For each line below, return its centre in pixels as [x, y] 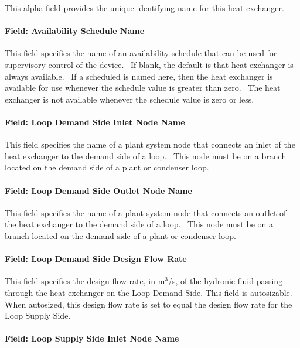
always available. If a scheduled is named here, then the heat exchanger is [139, 76]
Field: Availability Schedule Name [75, 31]
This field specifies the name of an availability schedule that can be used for [141, 53]
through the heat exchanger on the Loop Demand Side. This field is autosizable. [149, 292]
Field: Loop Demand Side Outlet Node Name [98, 190]
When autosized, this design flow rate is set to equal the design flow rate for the [149, 304]
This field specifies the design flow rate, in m [85, 281]
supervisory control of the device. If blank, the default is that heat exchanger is [149, 64]
